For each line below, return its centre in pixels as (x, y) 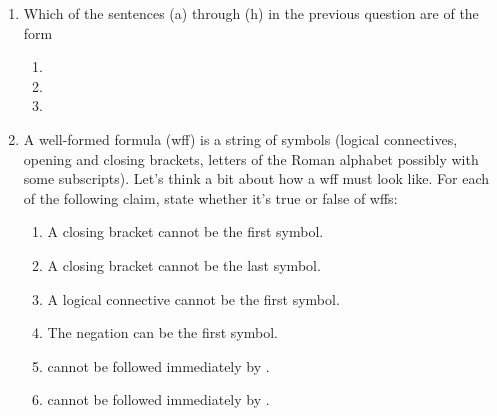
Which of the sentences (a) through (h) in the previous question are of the (251, 13)
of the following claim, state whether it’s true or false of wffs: (210, 197)
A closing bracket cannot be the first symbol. (185, 231)
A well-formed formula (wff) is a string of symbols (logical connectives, (240, 138)
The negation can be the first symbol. (163, 332)
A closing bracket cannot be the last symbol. (184, 264)
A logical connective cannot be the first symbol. (193, 298)
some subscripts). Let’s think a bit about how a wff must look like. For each (256, 178)
